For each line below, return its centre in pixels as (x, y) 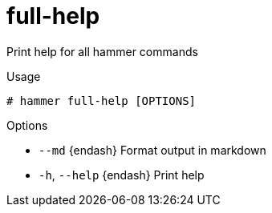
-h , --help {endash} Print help (122, 175)
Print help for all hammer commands (102, 51)
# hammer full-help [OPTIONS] (101, 100)
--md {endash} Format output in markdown (152, 150)
